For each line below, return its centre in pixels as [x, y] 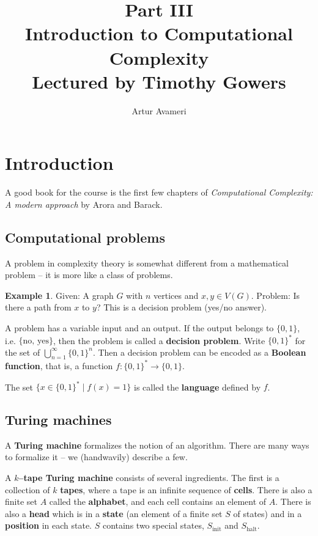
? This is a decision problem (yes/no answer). [182, 307]
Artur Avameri [159, 110]
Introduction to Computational [159, 33]
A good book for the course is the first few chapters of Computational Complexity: [159, 192]
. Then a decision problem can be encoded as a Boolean [199, 352]
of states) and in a [268, 513]
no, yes [36, 341]
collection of [28, 489]
